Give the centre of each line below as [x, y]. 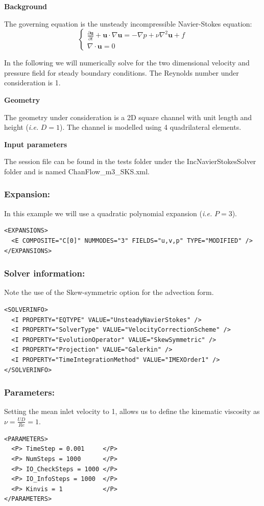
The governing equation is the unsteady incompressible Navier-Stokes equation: [128, 23]
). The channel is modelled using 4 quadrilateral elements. [151, 127]
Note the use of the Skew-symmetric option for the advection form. [109, 292]
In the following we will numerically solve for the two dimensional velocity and [127, 63]
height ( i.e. [21, 127]
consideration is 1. [32, 83]
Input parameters [36, 144]
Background [26, 6]
